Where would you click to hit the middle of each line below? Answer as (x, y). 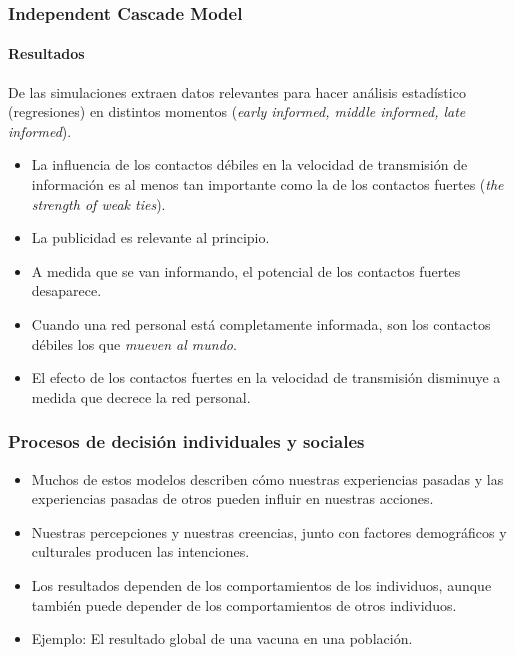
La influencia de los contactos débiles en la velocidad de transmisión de (249, 164)
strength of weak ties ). (98, 203)
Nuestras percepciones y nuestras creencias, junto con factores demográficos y (269, 531)
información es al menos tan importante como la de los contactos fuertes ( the (267, 184)
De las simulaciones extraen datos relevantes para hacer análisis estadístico (237, 91)
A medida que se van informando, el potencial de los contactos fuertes (246, 270)
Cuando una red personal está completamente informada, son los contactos (261, 323)
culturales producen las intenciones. (140, 551)
